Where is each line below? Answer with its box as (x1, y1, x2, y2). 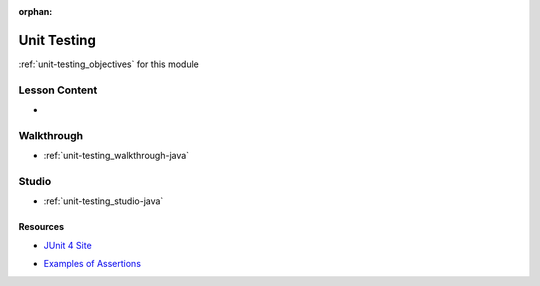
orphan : (18, 6, 53, 17)
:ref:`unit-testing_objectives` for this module (18, 58, 199, 70)
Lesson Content (18, 83, 98, 97)
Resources (18, 221, 65, 233)
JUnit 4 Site (43, 239, 92, 251)
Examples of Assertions (43, 258, 142, 270)
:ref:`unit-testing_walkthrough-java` (43, 150, 190, 162)
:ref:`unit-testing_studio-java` (43, 195, 164, 207)
